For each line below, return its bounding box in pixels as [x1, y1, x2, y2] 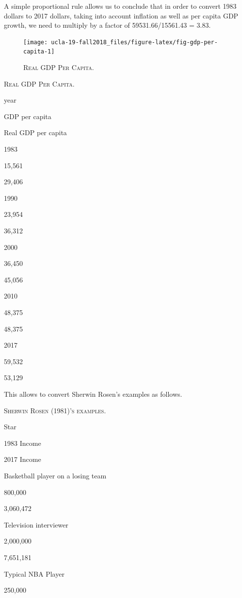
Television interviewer [4, 519, 68, 529]
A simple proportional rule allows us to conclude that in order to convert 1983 [4, 1, 237, 11]
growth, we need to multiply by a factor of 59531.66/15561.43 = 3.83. [4, 20, 211, 30]
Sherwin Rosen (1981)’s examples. [4, 405, 106, 415]
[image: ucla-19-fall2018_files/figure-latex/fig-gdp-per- [23, 38, 218, 46]
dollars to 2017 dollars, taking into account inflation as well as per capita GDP [4, 10, 239, 20]
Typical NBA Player [4, 568, 65, 579]
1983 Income [4, 438, 41, 448]
